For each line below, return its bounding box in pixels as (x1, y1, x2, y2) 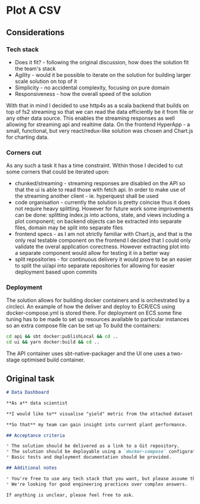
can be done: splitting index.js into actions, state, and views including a (14, 211, 189, 219)
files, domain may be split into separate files (14, 224, 123, 231)
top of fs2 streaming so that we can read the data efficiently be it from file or (6, 108, 194, 115)
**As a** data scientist (6, 400, 68, 406)
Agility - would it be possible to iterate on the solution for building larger (14, 71, 191, 78)
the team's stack (14, 65, 56, 72)
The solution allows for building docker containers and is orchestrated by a (6, 297, 190, 304)
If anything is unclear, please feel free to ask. (6, 492, 135, 498)
